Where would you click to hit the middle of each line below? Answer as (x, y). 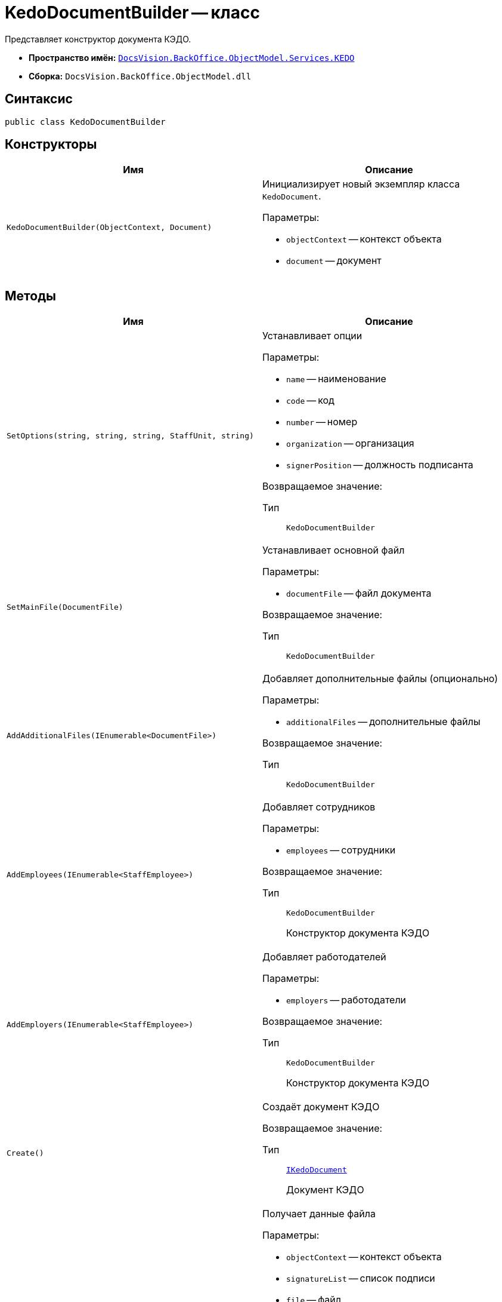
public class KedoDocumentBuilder (85, 122)
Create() (25, 1153)
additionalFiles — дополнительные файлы (383, 722)
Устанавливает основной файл (334, 550)
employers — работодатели (346, 1000)
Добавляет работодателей (324, 957)
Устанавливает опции (312, 336)
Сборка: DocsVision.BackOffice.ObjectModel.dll (140, 76)
